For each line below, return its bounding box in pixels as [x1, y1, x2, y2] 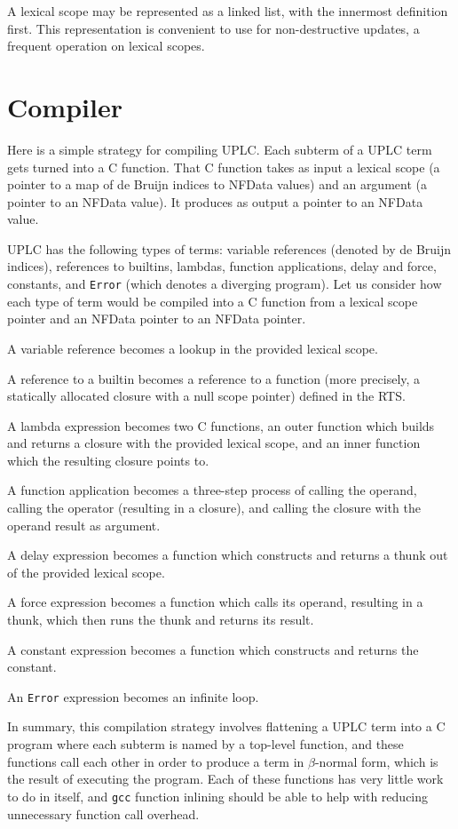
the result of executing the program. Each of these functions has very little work [7, 769, 444, 788]
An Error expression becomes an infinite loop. [7, 687, 259, 705]
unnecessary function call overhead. [7, 804, 200, 823]
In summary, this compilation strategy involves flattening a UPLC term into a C [7, 717, 446, 736]
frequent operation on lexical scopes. [7, 36, 205, 55]
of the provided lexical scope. [7, 562, 165, 581]
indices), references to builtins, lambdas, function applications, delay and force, [7, 257, 437, 275]
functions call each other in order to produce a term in [7, 752, 304, 770]
